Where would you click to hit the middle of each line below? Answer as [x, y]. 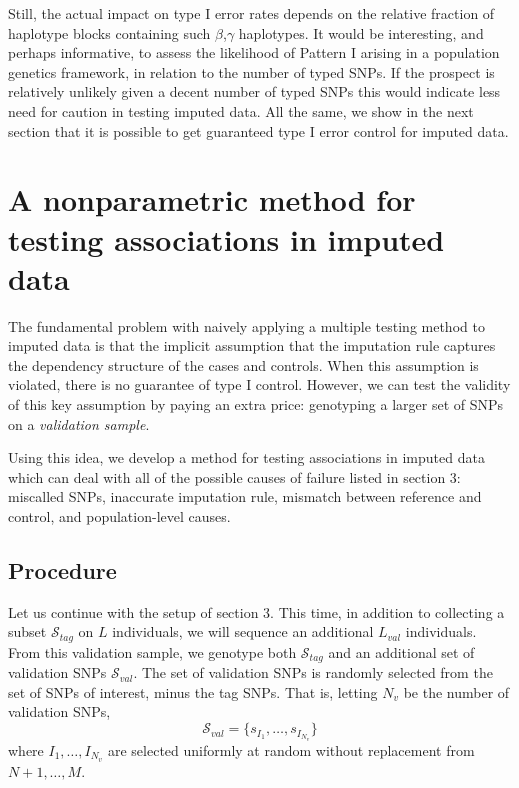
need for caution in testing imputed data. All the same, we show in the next [241, 110]
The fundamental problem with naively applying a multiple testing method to [246, 325]
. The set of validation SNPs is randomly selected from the [313, 672]
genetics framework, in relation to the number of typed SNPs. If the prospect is [251, 71]
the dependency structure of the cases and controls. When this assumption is [243, 364]
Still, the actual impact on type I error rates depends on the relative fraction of [251, 13]
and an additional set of [401, 651]
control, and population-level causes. [119, 516]
